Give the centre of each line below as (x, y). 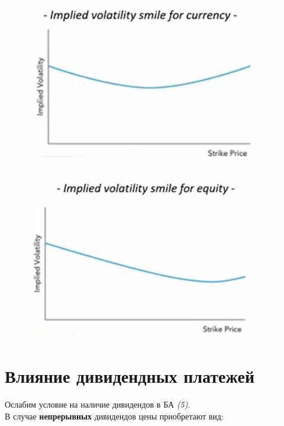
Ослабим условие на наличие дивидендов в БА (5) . (98, 404)
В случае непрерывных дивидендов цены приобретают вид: (114, 416)
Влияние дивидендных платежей (130, 376)
